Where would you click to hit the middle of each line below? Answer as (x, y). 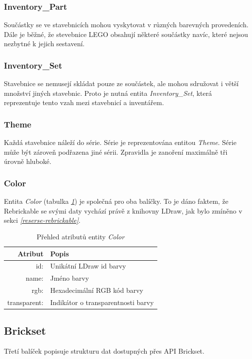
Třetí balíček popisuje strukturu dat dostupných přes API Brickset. (104, 351)
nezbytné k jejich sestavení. (44, 44)
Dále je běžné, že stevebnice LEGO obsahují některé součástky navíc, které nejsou (126, 34)
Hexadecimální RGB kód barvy (97, 290)
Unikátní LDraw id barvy (88, 266)
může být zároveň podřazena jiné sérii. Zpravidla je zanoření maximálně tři (116, 152)
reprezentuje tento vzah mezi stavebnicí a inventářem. (84, 102)
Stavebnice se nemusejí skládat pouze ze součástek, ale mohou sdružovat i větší (121, 83)
